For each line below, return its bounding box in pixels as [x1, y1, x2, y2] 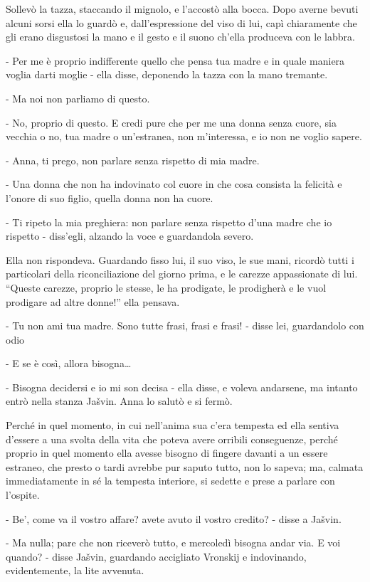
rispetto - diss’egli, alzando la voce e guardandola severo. [6, 228, 254, 243]
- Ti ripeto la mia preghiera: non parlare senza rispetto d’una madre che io [6, 214, 332, 229]
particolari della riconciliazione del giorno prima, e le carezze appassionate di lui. [6, 266, 358, 281]
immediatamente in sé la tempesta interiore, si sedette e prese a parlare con [6, 473, 335, 488]
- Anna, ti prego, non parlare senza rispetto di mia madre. [6, 152, 260, 167]
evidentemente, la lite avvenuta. [6, 563, 144, 578]
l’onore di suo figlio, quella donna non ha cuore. [6, 190, 213, 205]
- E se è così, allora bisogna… [6, 356, 132, 371]
